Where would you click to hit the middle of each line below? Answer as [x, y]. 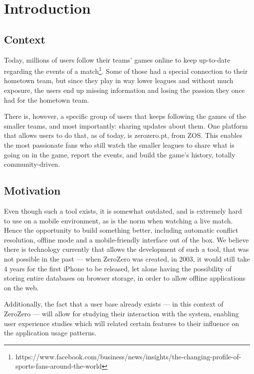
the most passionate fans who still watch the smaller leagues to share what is [119, 144]
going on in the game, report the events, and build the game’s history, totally [120, 154]
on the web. [21, 287]
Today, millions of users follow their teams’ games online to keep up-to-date [117, 59]
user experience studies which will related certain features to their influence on [122, 323]
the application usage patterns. [50, 333]
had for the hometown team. [47, 99]
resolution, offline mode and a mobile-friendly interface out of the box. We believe [127, 239]
